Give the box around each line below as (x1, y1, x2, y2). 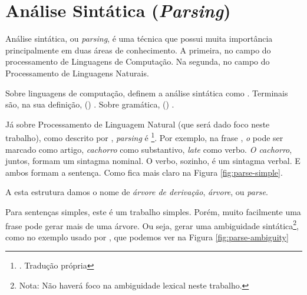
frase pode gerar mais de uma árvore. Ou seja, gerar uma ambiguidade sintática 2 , (5, 217, 299, 232)
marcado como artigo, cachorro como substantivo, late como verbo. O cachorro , (5, 143, 292, 155)
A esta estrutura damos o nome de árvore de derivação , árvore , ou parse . (5, 186, 268, 198)
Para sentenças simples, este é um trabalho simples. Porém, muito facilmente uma (5, 205, 301, 217)
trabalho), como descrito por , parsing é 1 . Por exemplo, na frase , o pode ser (5, 130, 283, 143)
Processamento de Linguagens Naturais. (5, 66, 149, 79)
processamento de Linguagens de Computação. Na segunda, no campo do (5, 55, 270, 68)
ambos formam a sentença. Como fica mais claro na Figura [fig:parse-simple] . (5, 166, 283, 178)
